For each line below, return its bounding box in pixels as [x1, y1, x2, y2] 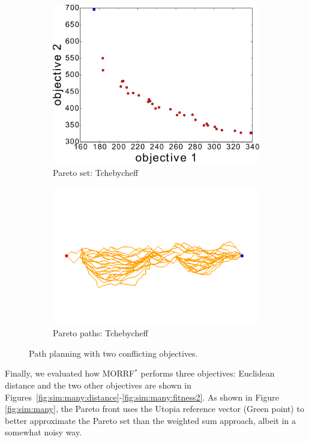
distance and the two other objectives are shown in [5, 378, 192, 391]
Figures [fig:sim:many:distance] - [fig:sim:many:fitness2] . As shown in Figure [5, 390, 279, 403]
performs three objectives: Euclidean [140, 367, 275, 380]
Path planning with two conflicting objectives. [29, 347, 198, 359]
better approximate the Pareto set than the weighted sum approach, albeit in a [5, 414, 296, 426]
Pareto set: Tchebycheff [53, 166, 139, 178]
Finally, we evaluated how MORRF [5, 367, 135, 380]
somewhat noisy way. [5, 426, 82, 438]
